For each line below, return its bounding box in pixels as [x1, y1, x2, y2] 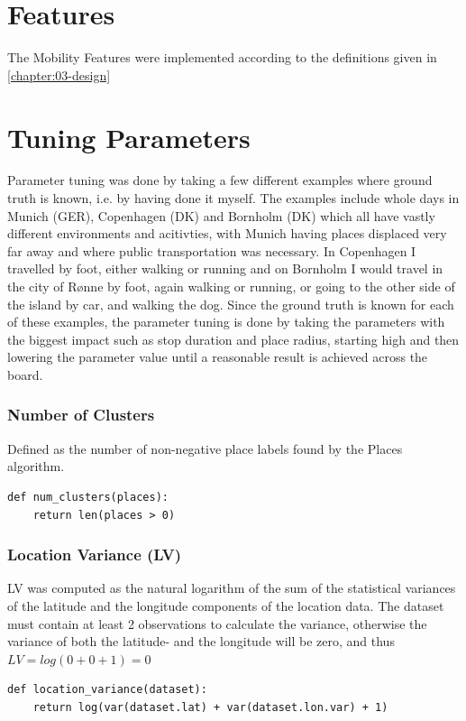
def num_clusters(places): [7, 490, 169, 504]
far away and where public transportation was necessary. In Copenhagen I [7, 241, 416, 260]
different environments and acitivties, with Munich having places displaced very [7, 224, 447, 243]
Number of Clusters [7, 403, 155, 426]
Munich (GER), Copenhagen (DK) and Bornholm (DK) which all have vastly [7, 206, 435, 225]
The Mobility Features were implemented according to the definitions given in [7, 48, 437, 67]
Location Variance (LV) [7, 543, 182, 566]
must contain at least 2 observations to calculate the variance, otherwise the [7, 614, 427, 633]
